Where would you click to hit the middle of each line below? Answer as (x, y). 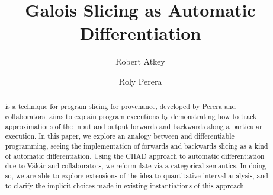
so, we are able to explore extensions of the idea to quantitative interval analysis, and (136, 175)
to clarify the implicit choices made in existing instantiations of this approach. (126, 185)
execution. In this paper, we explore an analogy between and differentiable (120, 136)
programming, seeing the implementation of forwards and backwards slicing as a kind (136, 146)
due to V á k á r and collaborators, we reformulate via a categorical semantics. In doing (135, 166)
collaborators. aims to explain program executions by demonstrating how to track (131, 116)
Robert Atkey (140, 61)
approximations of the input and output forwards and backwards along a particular (134, 126)
